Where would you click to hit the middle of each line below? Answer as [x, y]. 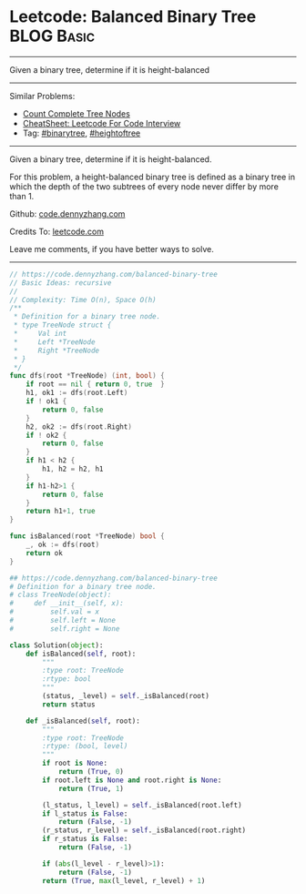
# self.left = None [63, 621]
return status [69, 704]
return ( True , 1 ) [91, 788]
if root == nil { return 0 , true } [96, 384]
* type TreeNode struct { [62, 325]
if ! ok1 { [46, 401]
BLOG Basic [52, 36]
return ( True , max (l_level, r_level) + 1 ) [124, 880]
